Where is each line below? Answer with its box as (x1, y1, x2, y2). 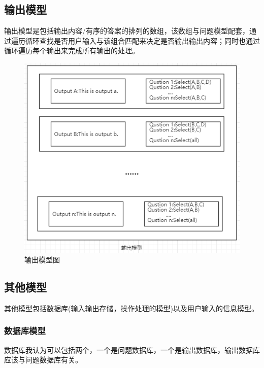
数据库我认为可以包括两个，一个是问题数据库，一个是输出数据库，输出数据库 (4, 344, 260, 355)
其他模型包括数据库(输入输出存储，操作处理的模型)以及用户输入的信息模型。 (4, 303, 258, 313)
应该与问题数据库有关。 (4, 354, 82, 365)
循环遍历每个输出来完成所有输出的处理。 (4, 45, 139, 56)
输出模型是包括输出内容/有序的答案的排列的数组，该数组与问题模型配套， (4, 25, 249, 36)
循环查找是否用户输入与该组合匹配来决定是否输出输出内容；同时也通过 (25, 35, 260, 46)
